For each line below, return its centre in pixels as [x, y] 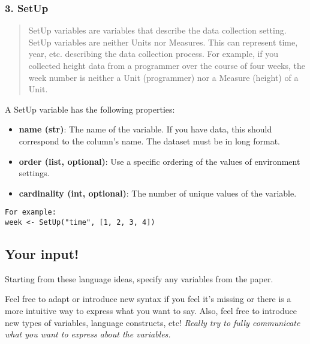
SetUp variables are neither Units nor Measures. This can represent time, [163, 42]
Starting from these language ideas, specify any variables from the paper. [139, 278]
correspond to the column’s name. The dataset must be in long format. [149, 141]
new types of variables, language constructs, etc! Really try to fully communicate [153, 322]
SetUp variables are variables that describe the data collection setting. [157, 30]
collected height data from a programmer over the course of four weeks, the [167, 65]
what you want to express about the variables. [88, 334]
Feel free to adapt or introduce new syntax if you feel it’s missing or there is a [148, 299]
